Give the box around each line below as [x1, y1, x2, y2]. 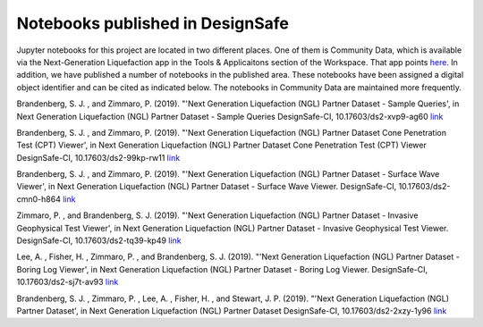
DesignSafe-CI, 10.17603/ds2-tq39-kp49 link [16, 235, 182, 246]
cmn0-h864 [16, 193, 62, 205]
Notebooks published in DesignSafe [16, 13, 290, 33]
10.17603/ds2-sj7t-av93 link [16, 277, 119, 288]
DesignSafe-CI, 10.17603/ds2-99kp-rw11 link [16, 152, 181, 163]
